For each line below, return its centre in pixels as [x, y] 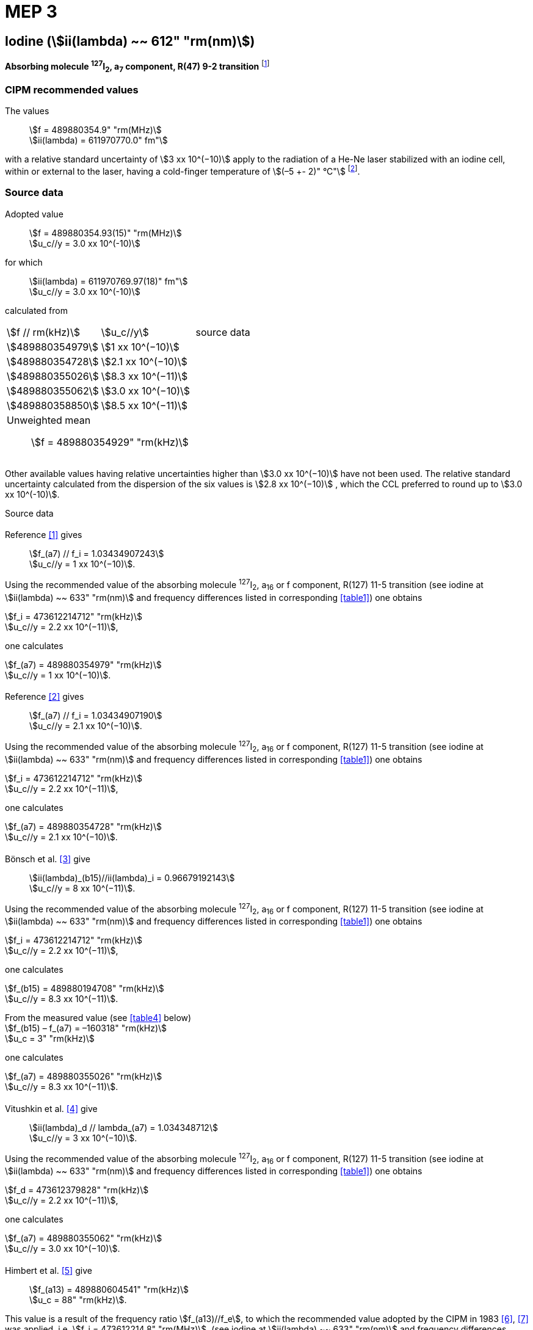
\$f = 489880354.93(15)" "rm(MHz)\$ [106, 233]
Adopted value [34, 214]
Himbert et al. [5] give [49, 1270]
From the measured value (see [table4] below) [98, 1017]
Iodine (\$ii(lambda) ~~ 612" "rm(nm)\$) [130, 41]
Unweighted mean [49, 420]
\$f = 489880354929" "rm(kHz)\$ [110, 442]
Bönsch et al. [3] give [48, 859]
